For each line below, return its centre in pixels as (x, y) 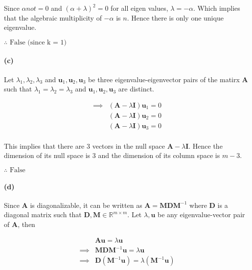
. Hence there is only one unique (175, 17)
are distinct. (136, 89)
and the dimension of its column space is (159, 155)
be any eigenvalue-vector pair (201, 214)
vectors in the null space (129, 146)
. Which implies (217, 8)
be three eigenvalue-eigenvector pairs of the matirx (164, 79)
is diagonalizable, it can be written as (86, 205)
